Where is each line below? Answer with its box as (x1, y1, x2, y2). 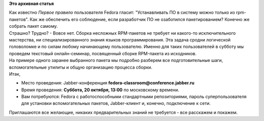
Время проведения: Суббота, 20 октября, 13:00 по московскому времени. (21, 87, 179, 93)
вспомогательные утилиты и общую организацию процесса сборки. (9, 64, 153, 70)
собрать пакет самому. (9, 23, 58, 29)
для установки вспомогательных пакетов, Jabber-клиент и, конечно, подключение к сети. (21, 101, 211, 106)
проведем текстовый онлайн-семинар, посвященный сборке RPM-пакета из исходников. (9, 50, 197, 56)
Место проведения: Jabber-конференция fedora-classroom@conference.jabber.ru (21, 80, 195, 86)
